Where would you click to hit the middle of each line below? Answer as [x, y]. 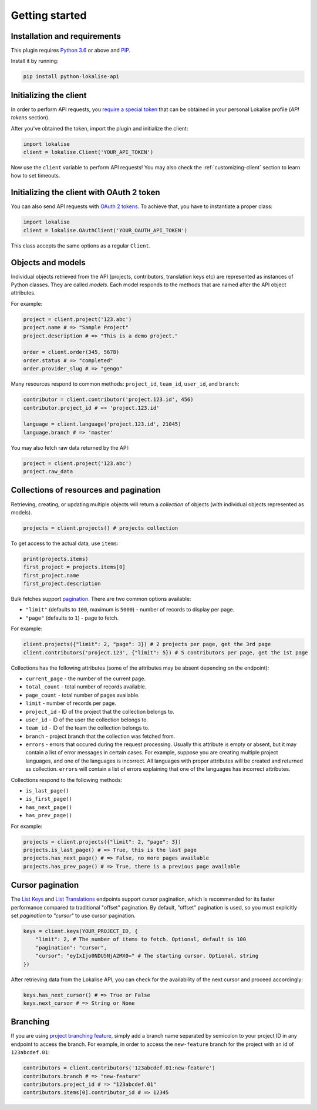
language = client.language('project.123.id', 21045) [102, 424]
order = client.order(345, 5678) [71, 352]
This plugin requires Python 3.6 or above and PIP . [71, 51]
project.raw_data [48, 472]
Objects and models [48, 263]
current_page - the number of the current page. [86, 678]
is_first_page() [49, 799]
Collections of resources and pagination [86, 490]
